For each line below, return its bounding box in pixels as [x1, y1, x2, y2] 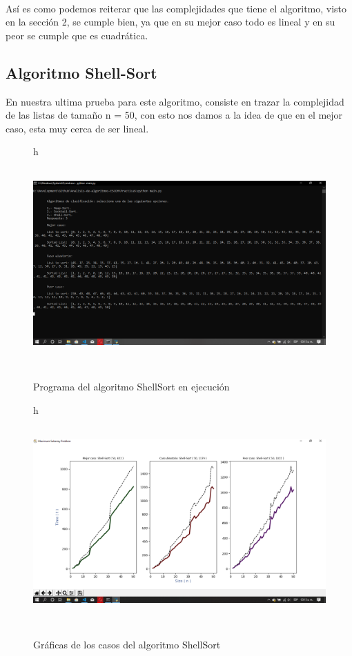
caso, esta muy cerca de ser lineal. [6, 121, 149, 135]
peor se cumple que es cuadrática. [6, 28, 148, 42]
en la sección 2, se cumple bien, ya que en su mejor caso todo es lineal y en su [6, 14, 335, 29]
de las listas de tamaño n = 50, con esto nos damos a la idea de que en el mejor [6, 108, 343, 122]
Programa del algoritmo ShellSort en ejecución [33, 379, 230, 393]
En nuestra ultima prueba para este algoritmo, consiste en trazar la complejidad [6, 94, 344, 108]
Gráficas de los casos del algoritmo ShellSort [33, 637, 221, 652]
